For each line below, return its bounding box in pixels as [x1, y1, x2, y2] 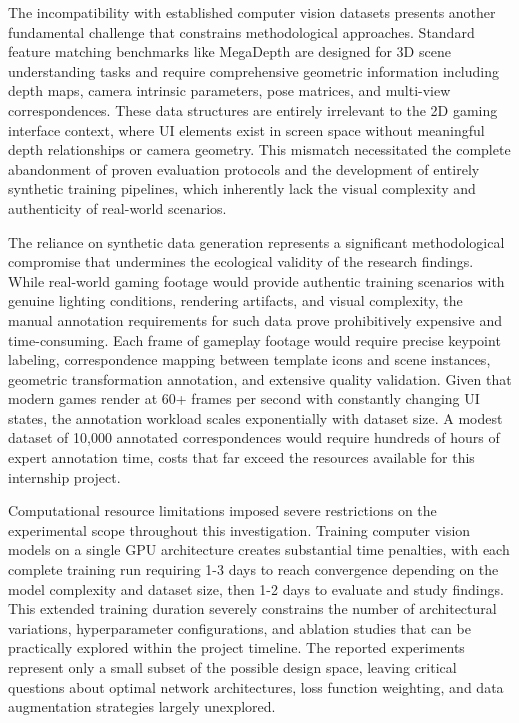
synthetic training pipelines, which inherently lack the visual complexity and [8, 178, 476, 199]
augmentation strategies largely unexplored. [8, 696, 276, 717]
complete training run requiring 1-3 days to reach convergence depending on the [8, 559, 499, 580]
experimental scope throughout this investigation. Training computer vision [8, 519, 471, 540]
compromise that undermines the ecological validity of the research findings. [8, 251, 474, 272]
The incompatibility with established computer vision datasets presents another [8, 2, 496, 22]
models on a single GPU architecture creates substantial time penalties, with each [8, 539, 510, 560]
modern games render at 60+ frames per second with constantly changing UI [8, 388, 480, 409]
